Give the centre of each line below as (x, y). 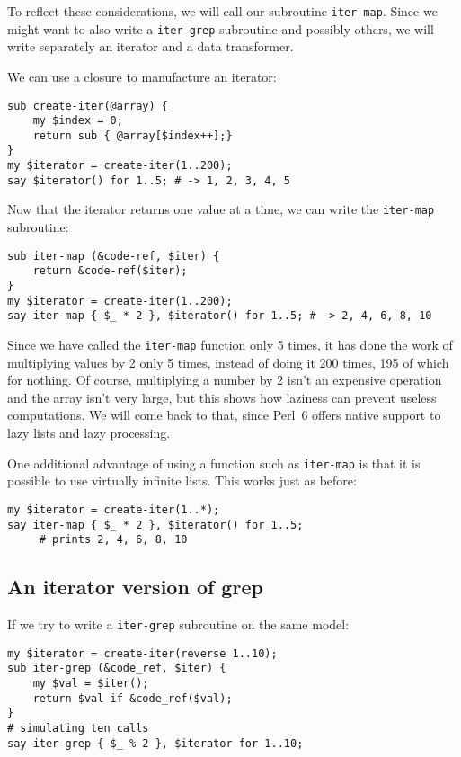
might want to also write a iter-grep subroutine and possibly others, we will (221, 28)
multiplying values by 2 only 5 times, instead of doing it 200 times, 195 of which (228, 362)
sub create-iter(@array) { (88, 106)
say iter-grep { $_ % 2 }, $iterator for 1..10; (155, 743)
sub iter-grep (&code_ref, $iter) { (117, 668)
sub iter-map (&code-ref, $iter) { (114, 256)
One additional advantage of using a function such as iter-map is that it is (214, 463)
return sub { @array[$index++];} (133, 135)
